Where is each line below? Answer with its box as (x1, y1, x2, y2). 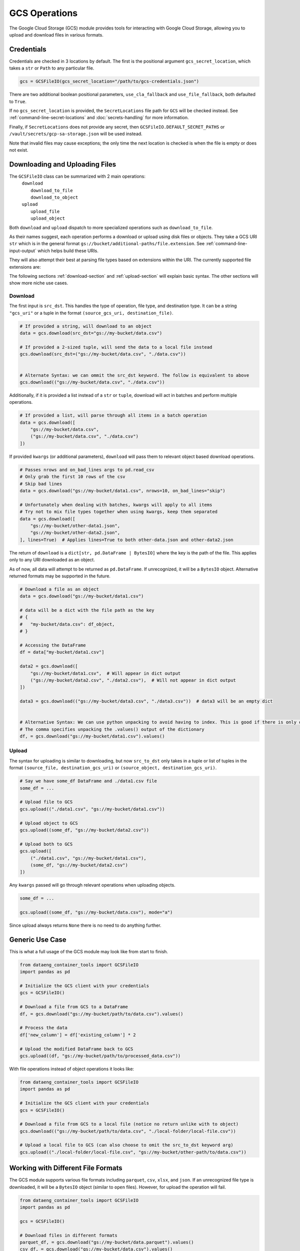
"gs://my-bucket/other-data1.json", (30, 523, 120, 528)
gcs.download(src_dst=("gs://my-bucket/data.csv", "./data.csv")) (19, 351, 186, 357)
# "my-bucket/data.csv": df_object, (19, 621, 115, 627)
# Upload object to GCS (19, 820, 78, 826)
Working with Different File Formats (9, 1164, 122, 1172)
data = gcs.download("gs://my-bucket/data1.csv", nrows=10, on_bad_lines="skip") (19, 488, 226, 494)
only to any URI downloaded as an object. (9, 557, 95, 563)
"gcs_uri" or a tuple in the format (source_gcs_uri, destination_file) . (9, 310, 173, 316)
